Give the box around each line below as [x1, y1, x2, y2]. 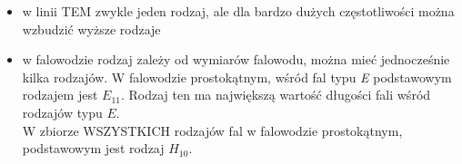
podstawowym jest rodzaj [22, 139, 165, 158]
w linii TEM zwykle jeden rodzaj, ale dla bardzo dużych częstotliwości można [22, 2, 455, 20]
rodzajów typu [22, 102, 103, 121]
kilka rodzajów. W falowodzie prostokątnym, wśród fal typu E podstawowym [22, 67, 452, 86]
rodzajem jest [22, 85, 98, 104]
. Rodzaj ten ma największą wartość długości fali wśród [120, 85, 431, 104]
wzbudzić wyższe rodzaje [22, 19, 161, 38]
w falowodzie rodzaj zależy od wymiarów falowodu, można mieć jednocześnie [22, 50, 450, 69]
